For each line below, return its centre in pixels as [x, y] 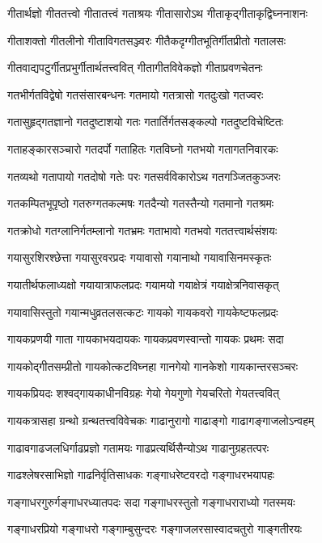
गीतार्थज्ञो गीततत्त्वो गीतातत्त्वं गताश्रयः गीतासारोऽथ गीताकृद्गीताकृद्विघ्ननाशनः [158, 13]
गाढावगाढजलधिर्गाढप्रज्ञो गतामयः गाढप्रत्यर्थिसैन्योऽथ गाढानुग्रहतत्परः [138, 447]
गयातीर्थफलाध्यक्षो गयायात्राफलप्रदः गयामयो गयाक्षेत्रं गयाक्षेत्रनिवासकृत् [143, 284]
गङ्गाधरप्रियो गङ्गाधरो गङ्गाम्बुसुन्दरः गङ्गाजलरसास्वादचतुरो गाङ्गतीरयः [155, 529]
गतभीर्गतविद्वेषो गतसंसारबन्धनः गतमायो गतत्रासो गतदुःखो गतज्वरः [136, 94]
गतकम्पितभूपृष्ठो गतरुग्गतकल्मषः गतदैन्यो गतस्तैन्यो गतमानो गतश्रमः [141, 203]
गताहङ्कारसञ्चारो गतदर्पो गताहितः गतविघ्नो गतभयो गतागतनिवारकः [143, 148]
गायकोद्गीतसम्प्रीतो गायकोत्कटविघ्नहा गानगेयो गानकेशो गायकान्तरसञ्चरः [153, 366]
